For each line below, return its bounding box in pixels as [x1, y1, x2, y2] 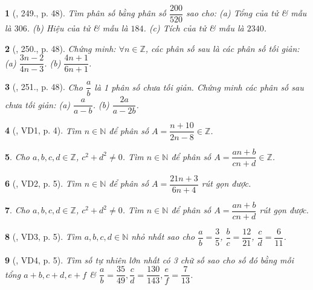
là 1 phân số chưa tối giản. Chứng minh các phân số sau [94, 80, 304, 93]
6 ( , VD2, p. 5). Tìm [5, 177, 82, 190]
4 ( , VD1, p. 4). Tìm [5, 124, 82, 137]
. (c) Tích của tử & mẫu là [143, 22, 244, 34]
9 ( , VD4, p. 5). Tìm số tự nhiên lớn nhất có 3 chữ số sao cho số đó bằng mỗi [5, 253, 294, 266]
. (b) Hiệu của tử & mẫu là [27, 22, 128, 34]
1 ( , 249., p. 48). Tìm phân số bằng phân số [5, 7, 166, 19]
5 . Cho [5, 150, 30, 163]
